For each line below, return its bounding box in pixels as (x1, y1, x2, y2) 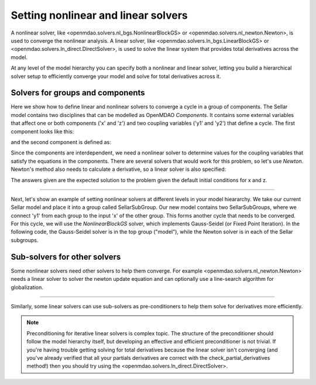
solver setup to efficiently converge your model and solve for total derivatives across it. (11, 73, 221, 80)
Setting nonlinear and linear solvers (11, 9, 188, 22)
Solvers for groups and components (11, 88, 146, 98)
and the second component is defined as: (11, 138, 111, 146)
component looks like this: (11, 128, 74, 135)
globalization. (11, 284, 43, 291)
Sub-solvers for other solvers (11, 252, 121, 262)
